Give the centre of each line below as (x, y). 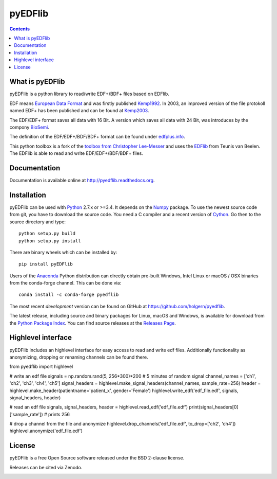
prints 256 (59, 414)
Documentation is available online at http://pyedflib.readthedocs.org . (82, 181)
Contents (20, 29)
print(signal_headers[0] (214, 407)
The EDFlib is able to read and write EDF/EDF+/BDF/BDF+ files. (76, 153)
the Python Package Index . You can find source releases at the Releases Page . (93, 323)
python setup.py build (47, 234)
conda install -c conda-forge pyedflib (69, 295)
